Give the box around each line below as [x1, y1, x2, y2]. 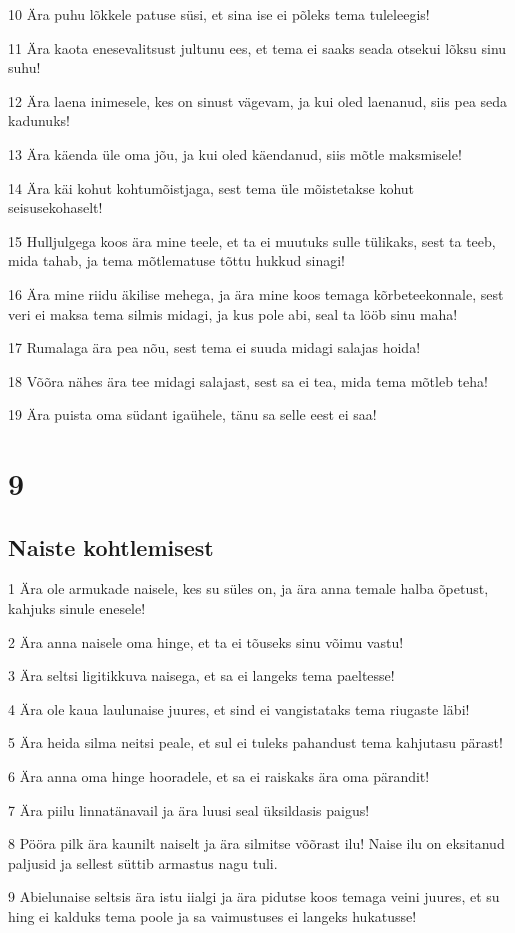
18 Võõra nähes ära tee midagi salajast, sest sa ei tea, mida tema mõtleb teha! [8, 370, 488, 391]
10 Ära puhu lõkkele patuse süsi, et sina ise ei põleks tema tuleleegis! [8, 4, 430, 24]
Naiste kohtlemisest [8, 531, 214, 562]
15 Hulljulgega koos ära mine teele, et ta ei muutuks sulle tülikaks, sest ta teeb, [8, 230, 496, 251]
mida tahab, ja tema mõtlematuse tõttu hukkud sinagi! [8, 250, 345, 271]
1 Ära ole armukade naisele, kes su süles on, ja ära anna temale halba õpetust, [8, 578, 489, 599]
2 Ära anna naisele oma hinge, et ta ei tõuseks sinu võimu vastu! [8, 631, 404, 652]
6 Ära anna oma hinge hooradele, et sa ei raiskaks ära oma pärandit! [8, 766, 430, 787]
